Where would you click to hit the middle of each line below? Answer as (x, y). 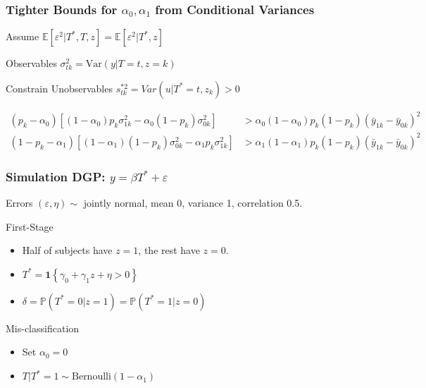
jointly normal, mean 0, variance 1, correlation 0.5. (193, 203)
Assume (23, 36)
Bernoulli (92, 377)
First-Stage (30, 226)
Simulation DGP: (56, 176)
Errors (19, 203)
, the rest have (169, 250)
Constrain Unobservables (59, 88)
